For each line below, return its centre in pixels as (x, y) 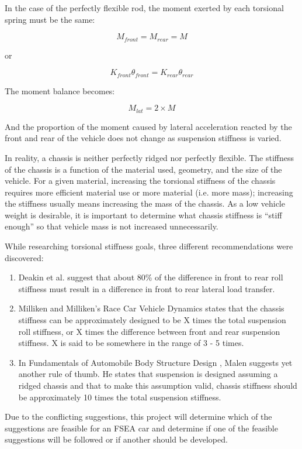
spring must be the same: (50, 19)
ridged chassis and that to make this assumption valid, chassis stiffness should (158, 385)
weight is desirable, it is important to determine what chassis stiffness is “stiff (143, 215)
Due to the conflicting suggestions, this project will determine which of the (138, 417)
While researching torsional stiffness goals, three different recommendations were (149, 246)
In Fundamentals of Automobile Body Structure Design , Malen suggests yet (155, 362)
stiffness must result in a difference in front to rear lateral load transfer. (147, 288)
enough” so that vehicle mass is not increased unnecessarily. (112, 226)
